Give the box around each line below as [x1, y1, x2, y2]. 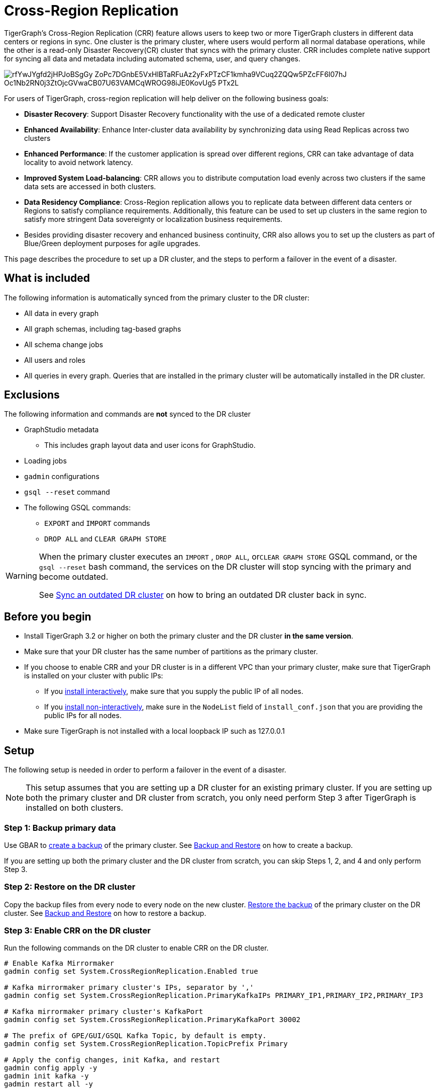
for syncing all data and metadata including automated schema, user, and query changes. [4, 54, 300, 63]
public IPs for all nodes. [44, 711, 122, 720]
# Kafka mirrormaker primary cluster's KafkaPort [4, 1007, 203, 1016]
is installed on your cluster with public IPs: [24, 671, 163, 680]
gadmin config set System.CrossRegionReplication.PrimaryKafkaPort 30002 [4, 1016, 301, 1024]
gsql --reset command [24, 488, 110, 497]
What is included [4, 272, 90, 285]
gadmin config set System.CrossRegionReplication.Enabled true [4, 967, 258, 976]
